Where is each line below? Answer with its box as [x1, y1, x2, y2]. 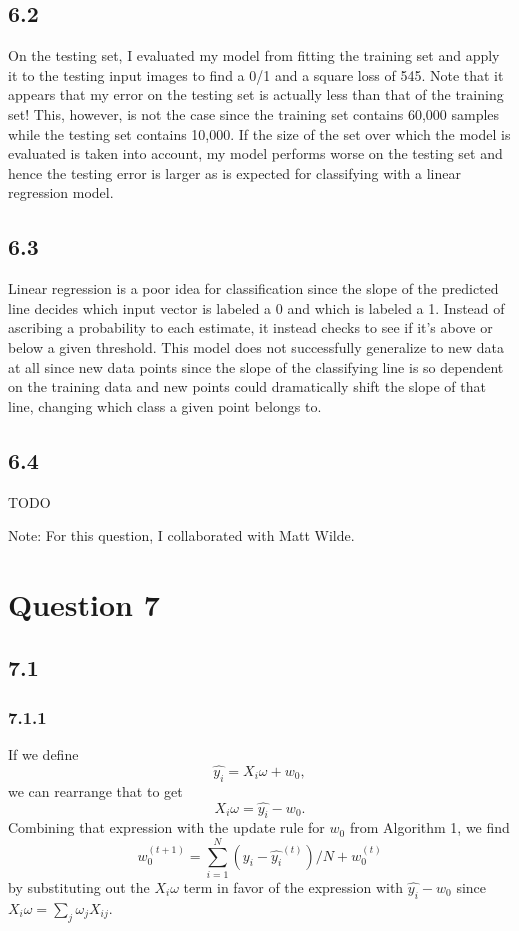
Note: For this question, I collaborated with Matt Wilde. [8, 525, 355, 546]
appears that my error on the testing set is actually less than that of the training [8, 84, 504, 105]
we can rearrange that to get [8, 780, 183, 801]
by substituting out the [8, 877, 150, 898]
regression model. [8, 182, 114, 203]
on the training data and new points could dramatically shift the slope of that [8, 376, 486, 397]
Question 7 [8, 583, 160, 624]
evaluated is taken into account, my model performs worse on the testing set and [8, 143, 503, 164]
